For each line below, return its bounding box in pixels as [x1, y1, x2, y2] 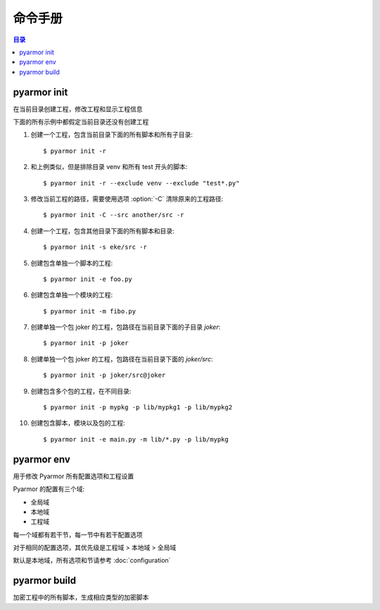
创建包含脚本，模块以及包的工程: [30, 419, 126, 428]
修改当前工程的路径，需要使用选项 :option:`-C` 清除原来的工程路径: [30, 194, 224, 203]
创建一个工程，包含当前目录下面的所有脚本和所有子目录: [30, 130, 194, 139]
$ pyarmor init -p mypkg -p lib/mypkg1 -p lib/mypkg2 [43, 404, 232, 411]
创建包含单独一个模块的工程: [30, 291, 113, 299]
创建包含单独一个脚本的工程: [30, 259, 113, 267]
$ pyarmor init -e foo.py [43, 275, 133, 283]
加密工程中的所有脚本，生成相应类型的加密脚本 [13, 593, 149, 602]
